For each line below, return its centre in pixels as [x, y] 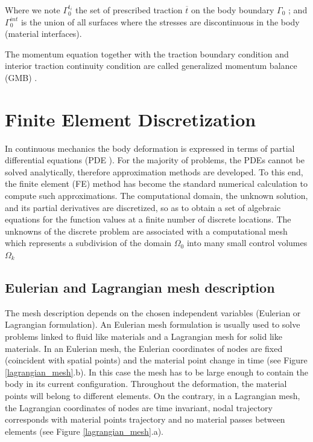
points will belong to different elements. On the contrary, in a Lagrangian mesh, [153, 395]
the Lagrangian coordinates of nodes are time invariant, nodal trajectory [139, 407]
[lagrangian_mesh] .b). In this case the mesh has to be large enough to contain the [156, 372]
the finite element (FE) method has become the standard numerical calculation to [156, 184]
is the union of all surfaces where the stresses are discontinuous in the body [160, 21]
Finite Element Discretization [131, 119]
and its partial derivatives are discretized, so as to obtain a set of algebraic [143, 207]
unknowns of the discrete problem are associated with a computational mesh [146, 231]
